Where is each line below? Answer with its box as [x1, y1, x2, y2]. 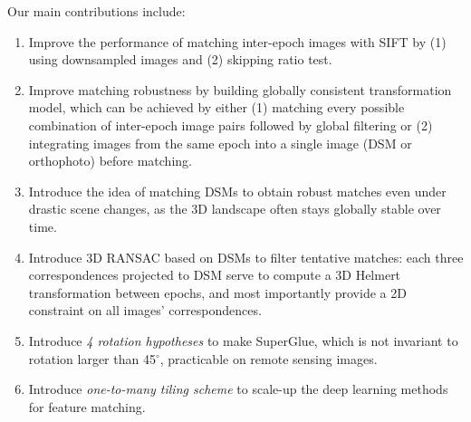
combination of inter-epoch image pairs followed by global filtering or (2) [28, 115, 433, 134]
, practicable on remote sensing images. [159, 349, 378, 368]
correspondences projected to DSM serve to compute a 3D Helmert [28, 265, 401, 284]
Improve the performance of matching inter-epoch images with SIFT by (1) [28, 32, 447, 51]
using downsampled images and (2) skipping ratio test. [28, 50, 332, 69]
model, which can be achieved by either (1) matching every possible [28, 98, 405, 117]
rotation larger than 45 [28, 349, 156, 368]
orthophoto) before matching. [28, 151, 192, 170]
